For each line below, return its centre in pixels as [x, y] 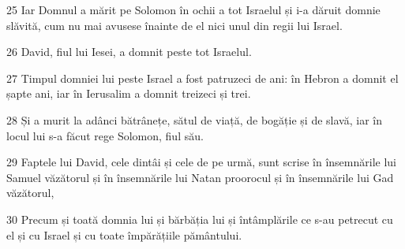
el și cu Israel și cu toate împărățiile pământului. [124, 234]
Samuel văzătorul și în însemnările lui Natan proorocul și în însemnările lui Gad [200, 177]
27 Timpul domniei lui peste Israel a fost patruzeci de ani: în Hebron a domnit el [202, 78]
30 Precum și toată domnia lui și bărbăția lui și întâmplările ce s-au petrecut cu [200, 219]
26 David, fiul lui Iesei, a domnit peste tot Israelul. [129, 52]
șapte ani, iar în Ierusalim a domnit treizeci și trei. [129, 93]
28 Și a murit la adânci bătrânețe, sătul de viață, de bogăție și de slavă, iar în [194, 119]
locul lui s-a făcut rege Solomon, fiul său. [105, 135]
